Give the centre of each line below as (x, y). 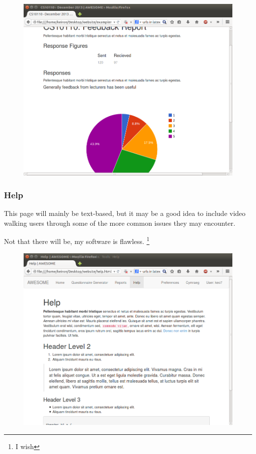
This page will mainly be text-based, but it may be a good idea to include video (125, 213)
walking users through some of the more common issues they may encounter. (120, 223)
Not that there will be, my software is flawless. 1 (77, 240)
